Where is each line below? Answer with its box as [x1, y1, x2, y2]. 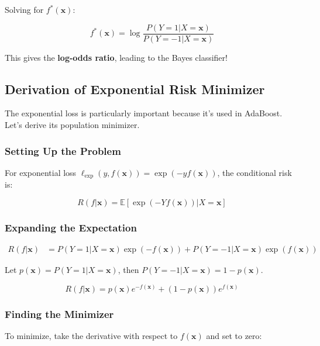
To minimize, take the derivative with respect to [5, 329, 178, 341]
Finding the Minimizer [5, 306, 114, 321]
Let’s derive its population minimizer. [5, 119, 140, 131]
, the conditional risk [217, 166, 292, 178]
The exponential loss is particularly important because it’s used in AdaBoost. [5, 107, 283, 119]
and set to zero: [206, 329, 262, 341]
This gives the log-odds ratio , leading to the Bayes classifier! [5, 51, 228, 63]
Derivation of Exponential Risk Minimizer [5, 79, 265, 98]
